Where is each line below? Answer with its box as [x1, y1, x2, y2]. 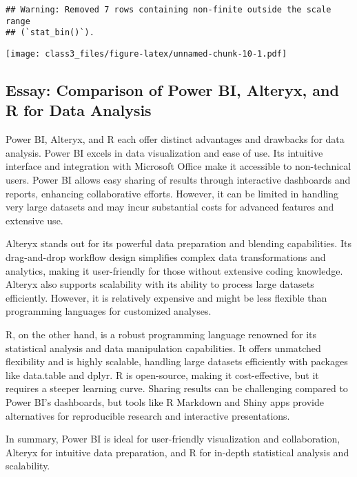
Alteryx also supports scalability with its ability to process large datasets [6, 277, 314, 291]
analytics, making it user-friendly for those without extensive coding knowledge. [6, 263, 343, 278]
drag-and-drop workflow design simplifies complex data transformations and [6, 249, 326, 264]
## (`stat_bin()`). [6, 28, 94, 38]
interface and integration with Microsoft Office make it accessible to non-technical [6, 159, 351, 173]
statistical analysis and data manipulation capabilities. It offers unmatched [6, 340, 321, 355]
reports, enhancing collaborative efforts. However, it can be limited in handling [6, 186, 338, 200]
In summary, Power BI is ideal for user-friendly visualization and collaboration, [6, 431, 340, 446]
